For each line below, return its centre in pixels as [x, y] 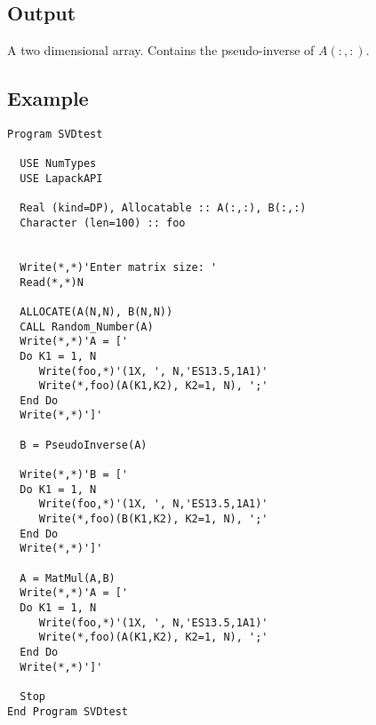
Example [48, 98]
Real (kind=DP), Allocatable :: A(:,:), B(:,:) [163, 208]
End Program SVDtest [68, 711]
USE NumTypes [58, 164]
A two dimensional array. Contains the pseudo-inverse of [161, 50]
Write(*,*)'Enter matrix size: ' [119, 267]
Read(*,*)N [52, 282]
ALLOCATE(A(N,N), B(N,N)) [96, 311]
